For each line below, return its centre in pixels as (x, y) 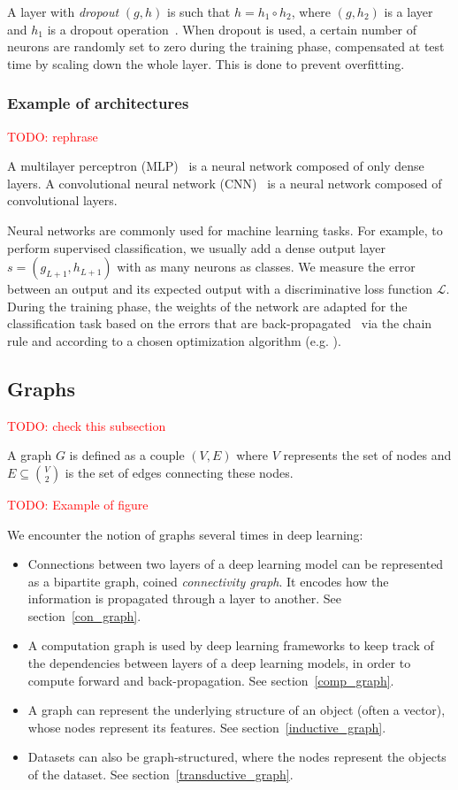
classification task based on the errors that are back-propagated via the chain (220, 323)
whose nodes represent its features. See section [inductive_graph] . (207, 727)
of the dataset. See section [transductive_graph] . (160, 775)
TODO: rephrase (53, 136)
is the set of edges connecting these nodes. (179, 472)
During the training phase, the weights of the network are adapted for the (207, 306)
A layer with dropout (63, 12)
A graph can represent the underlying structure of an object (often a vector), (237, 710)
